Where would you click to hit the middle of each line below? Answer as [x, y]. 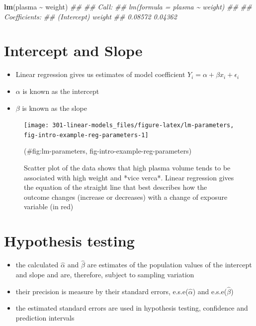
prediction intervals [45, 317]
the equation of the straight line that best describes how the [116, 187]
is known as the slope [54, 108]
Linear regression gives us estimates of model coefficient [100, 74]
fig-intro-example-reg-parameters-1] [86, 135]
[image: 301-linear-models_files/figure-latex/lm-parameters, [129, 125]
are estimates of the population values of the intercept [170, 265]
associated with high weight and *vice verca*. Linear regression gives [129, 177]
